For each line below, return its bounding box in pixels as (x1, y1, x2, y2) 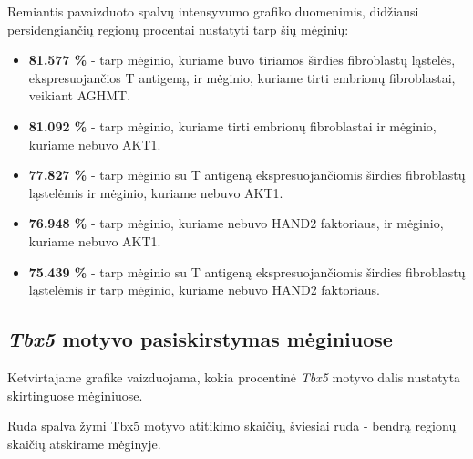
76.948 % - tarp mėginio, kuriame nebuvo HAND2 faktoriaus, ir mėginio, (28, 214, 444, 233)
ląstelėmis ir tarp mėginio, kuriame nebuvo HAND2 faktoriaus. (28, 280, 381, 299)
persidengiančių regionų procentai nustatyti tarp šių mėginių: (7, 19, 349, 38)
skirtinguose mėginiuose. (7, 385, 143, 404)
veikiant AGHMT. (28, 86, 131, 105)
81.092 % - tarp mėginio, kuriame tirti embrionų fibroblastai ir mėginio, (28, 116, 437, 135)
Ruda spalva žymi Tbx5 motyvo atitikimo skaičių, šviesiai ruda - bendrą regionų (7, 416, 457, 435)
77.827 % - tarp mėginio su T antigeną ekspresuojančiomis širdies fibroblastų (28, 165, 466, 184)
